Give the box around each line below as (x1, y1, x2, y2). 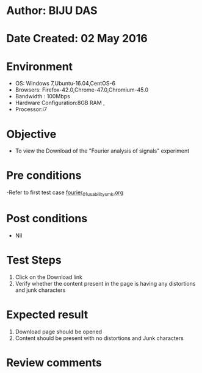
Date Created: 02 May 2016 (6, 32, 148, 46)
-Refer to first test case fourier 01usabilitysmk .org (6, 189, 124, 197)
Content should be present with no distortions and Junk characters (15, 334, 184, 342)
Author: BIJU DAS (6, 4, 98, 18)
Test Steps (6, 253, 62, 267)
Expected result (6, 308, 88, 322)
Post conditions (6, 212, 88, 226)
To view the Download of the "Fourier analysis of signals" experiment (15, 147, 190, 154)
